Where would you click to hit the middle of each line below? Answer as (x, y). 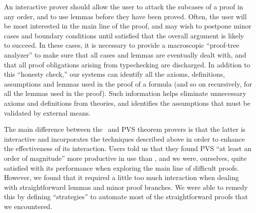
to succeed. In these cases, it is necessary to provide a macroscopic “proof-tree (122, 45)
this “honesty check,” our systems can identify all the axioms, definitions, (114, 74)
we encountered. (28, 206)
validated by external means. (47, 112)
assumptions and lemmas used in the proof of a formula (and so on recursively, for (128, 83)
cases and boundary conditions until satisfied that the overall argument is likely (124, 35)
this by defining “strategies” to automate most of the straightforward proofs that (126, 197)
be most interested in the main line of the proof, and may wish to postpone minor (128, 26)
